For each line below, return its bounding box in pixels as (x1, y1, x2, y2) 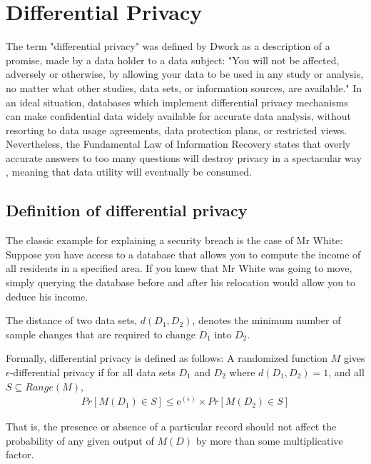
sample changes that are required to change (6, 326, 195, 341)
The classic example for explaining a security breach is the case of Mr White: (6, 233, 343, 248)
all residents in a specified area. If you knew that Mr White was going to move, (6, 261, 352, 276)
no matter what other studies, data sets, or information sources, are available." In (6, 80, 362, 95)
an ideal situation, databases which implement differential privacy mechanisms (6, 94, 348, 109)
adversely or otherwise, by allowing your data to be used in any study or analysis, (6, 66, 364, 81)
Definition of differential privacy (6, 199, 248, 221)
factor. (6, 447, 34, 462)
